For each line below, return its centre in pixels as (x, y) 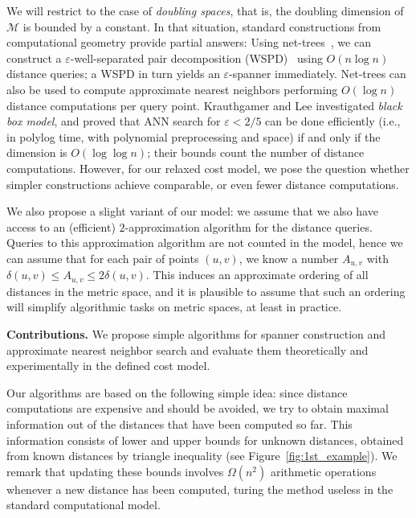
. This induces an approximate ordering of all (257, 275)
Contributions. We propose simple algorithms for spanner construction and (196, 334)
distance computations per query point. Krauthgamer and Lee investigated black (204, 105)
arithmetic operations (323, 471)
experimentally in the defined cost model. (108, 366)
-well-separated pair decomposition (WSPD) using (196, 58)
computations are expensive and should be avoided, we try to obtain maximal (198, 408)
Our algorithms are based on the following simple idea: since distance (177, 392)
